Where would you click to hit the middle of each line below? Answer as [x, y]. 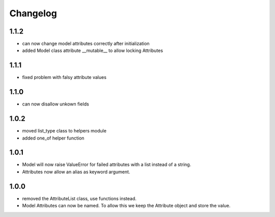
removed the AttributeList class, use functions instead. [79, 198]
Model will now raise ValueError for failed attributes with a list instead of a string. [107, 165]
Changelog [33, 13]
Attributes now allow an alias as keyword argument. [76, 172]
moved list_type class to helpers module [64, 131]
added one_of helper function [53, 138]
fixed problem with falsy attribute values [64, 77]
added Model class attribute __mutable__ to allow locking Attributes [92, 50]
